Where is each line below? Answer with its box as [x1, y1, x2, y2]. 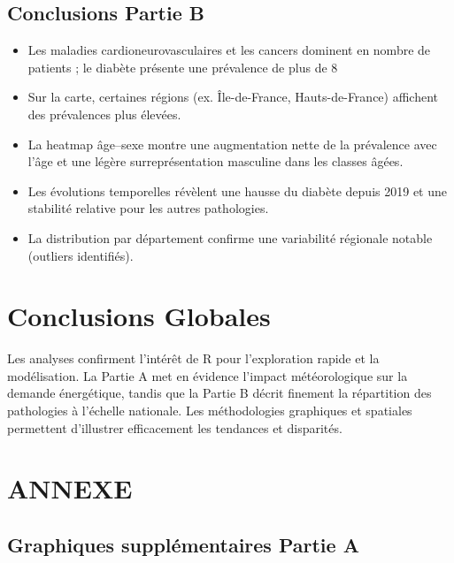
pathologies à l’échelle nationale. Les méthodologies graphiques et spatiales [7, 401, 412, 420]
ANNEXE [7, 470, 133, 506]
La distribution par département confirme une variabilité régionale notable [27, 228, 433, 247]
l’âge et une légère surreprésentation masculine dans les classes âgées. [27, 152, 404, 171]
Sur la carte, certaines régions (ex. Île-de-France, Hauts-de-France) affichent [27, 87, 438, 106]
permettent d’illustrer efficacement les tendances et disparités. [7, 418, 342, 437]
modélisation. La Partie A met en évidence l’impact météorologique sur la [7, 366, 408, 384]
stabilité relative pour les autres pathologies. [27, 199, 269, 217]
